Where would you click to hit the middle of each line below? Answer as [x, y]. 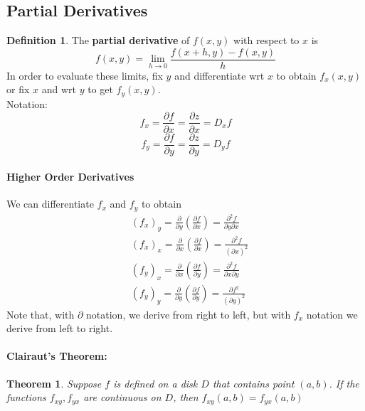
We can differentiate [50, 204]
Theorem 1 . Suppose [54, 383]
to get [100, 89]
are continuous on [122, 397]
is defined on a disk [155, 383]
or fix [18, 89]
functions [26, 397]
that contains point [253, 383]
